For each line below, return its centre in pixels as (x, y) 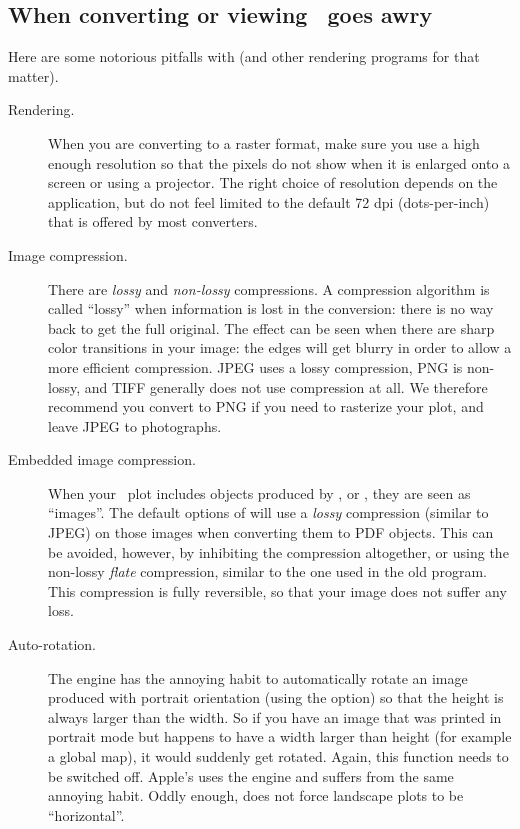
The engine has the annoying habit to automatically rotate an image (258, 677)
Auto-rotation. (52, 644)
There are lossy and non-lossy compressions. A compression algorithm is (269, 288)
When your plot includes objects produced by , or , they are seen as (259, 492)
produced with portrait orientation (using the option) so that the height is (276, 697)
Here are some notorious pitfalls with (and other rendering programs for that (244, 56)
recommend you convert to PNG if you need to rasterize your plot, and (266, 406)
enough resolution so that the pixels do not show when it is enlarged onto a (279, 162)
